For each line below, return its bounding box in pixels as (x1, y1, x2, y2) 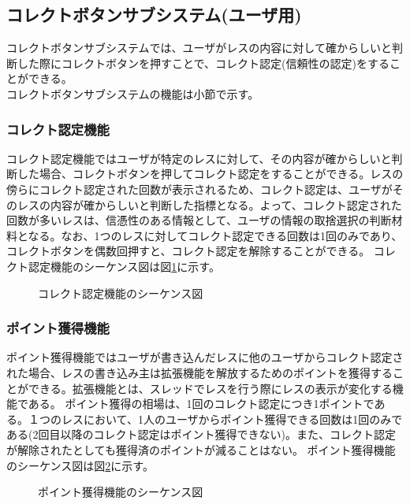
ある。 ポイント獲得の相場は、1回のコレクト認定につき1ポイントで (28, 395, 375, 412)
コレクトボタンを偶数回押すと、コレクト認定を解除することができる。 (6, 243, 371, 259)
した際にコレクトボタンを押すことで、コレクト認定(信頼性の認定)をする (17, 54, 389, 71)
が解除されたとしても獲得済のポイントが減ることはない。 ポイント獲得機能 (6, 441, 396, 458)
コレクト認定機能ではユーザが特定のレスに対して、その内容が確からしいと (6, 150, 392, 166)
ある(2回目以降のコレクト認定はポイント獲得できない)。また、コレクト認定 (6, 426, 396, 443)
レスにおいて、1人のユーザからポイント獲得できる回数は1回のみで (61, 410, 403, 427)
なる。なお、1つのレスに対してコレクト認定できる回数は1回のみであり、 (28, 227, 403, 243)
